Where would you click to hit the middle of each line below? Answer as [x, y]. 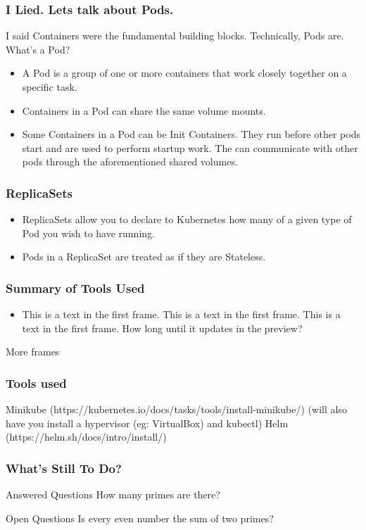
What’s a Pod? [38, 49]
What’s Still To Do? [64, 468]
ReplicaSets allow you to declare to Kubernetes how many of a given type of [187, 219]
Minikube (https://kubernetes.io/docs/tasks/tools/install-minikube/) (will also [176, 409]
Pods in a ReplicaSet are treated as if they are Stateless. [144, 257]
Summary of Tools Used [75, 288]
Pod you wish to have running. [88, 233]
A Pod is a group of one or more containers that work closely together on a [184, 73]
